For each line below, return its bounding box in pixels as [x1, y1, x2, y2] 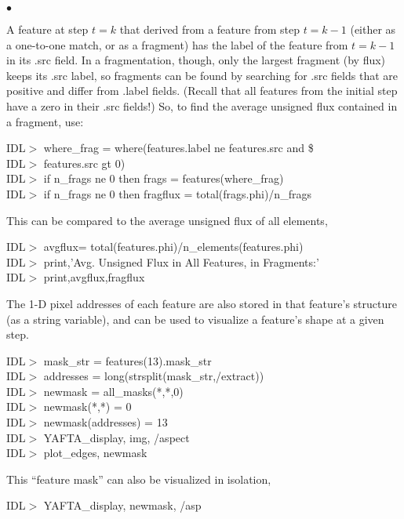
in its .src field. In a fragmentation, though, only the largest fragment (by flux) [6, 52, 386, 68]
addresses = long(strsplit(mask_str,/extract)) [43, 368, 264, 384]
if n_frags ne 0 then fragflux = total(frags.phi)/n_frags [43, 185, 311, 201]
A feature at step [6, 21, 89, 37]
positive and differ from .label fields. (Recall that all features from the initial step [6, 82, 398, 99]
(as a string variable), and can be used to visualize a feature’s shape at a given [6, 310, 384, 327]
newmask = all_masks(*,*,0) [43, 383, 184, 399]
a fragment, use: [6, 113, 84, 129]
